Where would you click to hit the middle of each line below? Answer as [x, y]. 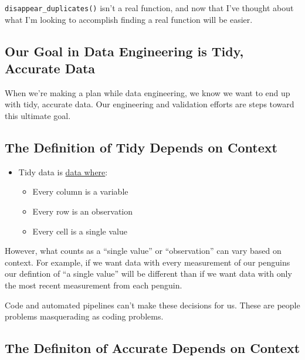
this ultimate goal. [38, 116]
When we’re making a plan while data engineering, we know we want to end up [148, 92]
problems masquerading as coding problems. [84, 316]
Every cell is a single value [80, 231]
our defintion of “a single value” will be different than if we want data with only [148, 274]
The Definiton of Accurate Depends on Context [152, 348]
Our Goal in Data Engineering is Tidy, [124, 51]
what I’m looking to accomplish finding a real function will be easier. [129, 19]
